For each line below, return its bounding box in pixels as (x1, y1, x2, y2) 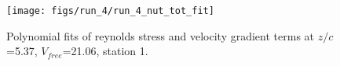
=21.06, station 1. (62, 43, 148, 59)
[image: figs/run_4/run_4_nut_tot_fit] (6, 5, 214, 16)
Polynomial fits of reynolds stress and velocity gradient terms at (6, 27, 315, 43)
